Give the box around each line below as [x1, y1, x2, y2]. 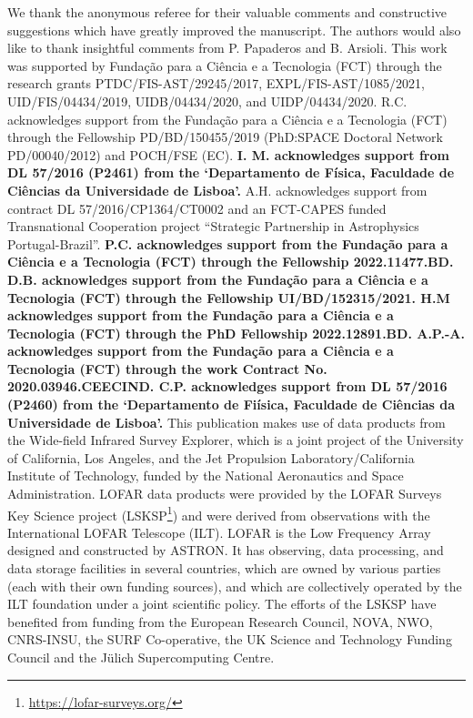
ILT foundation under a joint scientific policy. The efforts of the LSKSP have [7, 594, 437, 613]
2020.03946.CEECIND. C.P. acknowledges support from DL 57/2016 [7, 377, 448, 396]
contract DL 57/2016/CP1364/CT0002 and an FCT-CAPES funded [7, 198, 387, 217]
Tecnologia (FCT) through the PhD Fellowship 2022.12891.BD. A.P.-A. [7, 323, 465, 342]
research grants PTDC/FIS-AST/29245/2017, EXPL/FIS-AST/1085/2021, [7, 74, 425, 93]
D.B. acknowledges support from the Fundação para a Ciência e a [7, 269, 428, 288]
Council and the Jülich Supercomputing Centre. [7, 648, 275, 667]
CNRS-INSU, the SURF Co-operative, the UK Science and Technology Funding [7, 630, 452, 649]
